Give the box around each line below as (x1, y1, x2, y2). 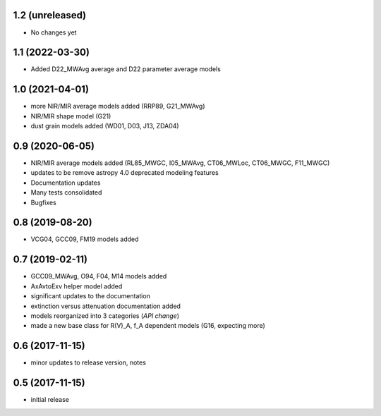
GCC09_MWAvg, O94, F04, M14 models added (30, 272, 167, 281)
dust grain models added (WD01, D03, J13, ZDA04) (30, 122, 179, 130)
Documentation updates (30, 178, 101, 187)
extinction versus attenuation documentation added (30, 302, 181, 310)
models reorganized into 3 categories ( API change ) (30, 311, 180, 320)
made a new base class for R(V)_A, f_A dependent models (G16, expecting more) (30, 322, 266, 330)
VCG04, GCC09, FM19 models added (30, 235, 139, 243)
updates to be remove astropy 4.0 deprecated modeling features (30, 169, 219, 177)
